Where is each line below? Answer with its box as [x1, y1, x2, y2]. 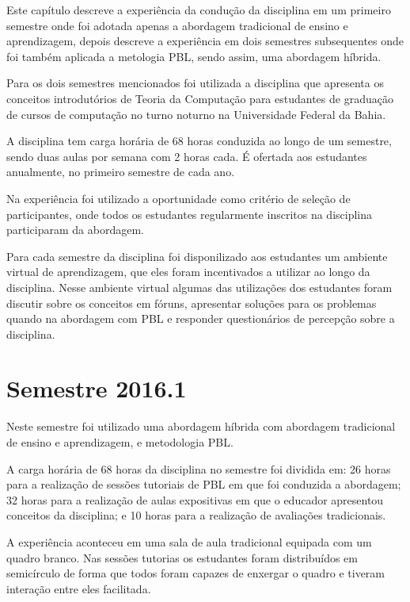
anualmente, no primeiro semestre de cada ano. [6, 163, 235, 180]
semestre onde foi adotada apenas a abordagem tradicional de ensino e [6, 17, 348, 33]
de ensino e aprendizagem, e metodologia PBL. [6, 434, 233, 450]
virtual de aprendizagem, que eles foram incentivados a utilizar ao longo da [6, 263, 370, 280]
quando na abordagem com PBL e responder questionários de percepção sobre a [6, 310, 395, 327]
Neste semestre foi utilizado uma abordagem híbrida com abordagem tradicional [6, 418, 396, 435]
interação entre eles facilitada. [6, 580, 151, 596]
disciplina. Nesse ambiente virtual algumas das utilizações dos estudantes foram [6, 278, 393, 295]
